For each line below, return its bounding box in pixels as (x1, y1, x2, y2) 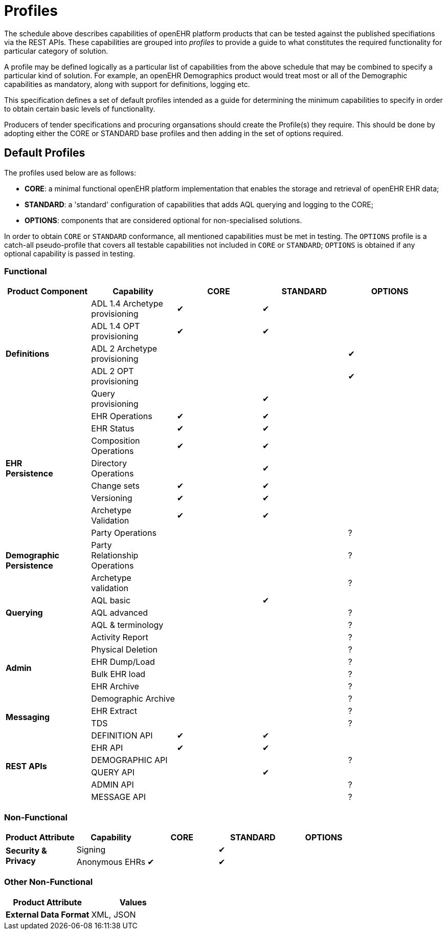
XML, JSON (91, 909, 136, 920)
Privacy (6, 856, 36, 866)
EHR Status (91, 423, 135, 434)
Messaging (6, 712, 50, 723)
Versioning (91, 493, 132, 504)
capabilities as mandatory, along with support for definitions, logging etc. (4, 79, 250, 89)
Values (119, 897, 147, 907)
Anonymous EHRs (76, 857, 146, 867)
